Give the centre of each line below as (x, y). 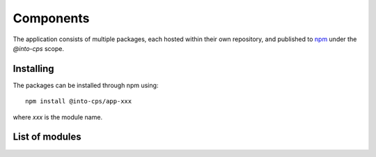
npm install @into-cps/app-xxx (79, 102)
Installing (34, 69)
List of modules (47, 137)
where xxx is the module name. (58, 117)
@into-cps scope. (38, 48)
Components (51, 18)
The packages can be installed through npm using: (86, 85)
